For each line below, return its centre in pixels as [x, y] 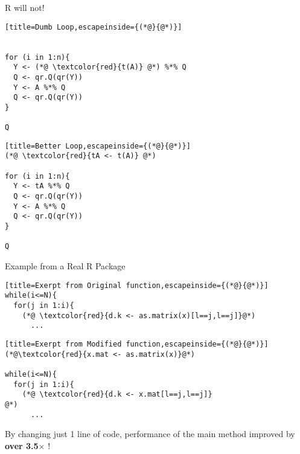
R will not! [25, 7]
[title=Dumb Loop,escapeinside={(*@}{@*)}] [94, 27]
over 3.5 [22, 445]
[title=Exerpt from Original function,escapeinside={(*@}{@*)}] [137, 285]
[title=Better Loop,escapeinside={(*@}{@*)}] [98, 146]
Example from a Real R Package [65, 266]
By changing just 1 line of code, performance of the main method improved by [150, 434]
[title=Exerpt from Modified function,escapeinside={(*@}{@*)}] [137, 344]
